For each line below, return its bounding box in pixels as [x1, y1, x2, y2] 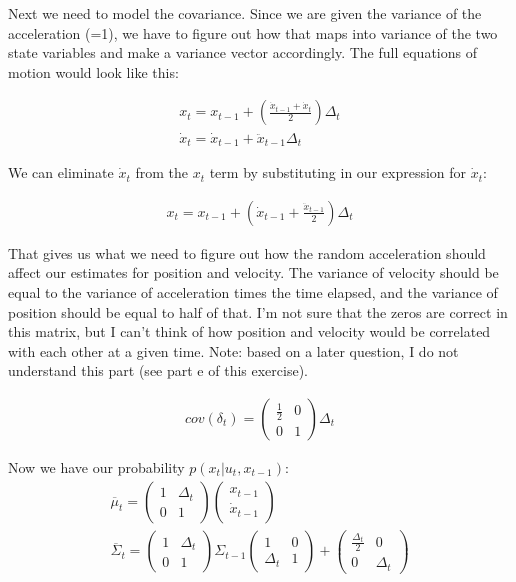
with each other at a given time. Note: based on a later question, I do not [8, 340, 459, 361]
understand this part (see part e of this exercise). [8, 360, 308, 381]
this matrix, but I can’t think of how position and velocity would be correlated [8, 321, 491, 342]
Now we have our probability [8, 456, 185, 477]
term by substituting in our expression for [209, 162, 467, 183]
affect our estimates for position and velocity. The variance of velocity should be [8, 262, 499, 283]
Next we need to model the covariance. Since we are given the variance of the [8, 3, 482, 23]
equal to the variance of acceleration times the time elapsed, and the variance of [8, 281, 498, 302]
